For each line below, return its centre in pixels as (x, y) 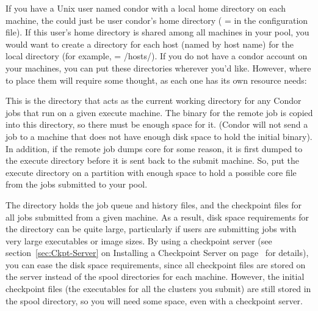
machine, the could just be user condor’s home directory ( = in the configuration (157, 20)
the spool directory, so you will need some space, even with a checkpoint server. (154, 300)
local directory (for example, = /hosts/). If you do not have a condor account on (157, 56)
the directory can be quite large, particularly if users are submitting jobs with (151, 229)
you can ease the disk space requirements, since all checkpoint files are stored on (156, 264)
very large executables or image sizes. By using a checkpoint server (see (139, 240)
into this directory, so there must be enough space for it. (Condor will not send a (157, 124)
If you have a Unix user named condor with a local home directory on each (146, 8)
